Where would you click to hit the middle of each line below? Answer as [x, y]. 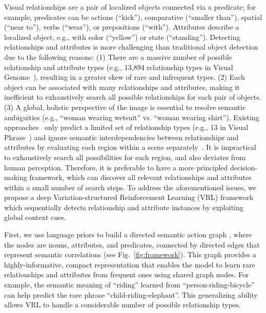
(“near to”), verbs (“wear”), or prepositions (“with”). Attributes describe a [122, 27]
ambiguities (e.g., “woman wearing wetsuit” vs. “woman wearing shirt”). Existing [132, 117]
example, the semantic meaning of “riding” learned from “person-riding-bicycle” [129, 285]
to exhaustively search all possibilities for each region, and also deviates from [125, 157]
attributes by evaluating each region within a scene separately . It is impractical [130, 147]
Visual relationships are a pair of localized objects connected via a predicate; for [130, 7]
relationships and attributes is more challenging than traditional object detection [131, 47]
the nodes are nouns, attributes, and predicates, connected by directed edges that [132, 244]
